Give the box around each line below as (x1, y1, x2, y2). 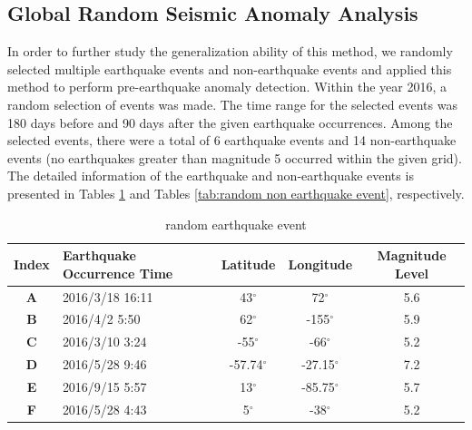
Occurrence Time (62, 263, 173, 282)
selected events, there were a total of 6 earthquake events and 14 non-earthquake (7, 131, 457, 150)
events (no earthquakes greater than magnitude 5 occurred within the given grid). (7, 148, 462, 167)
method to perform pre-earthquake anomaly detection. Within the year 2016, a (7, 77, 447, 96)
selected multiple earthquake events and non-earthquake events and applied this (7, 59, 452, 78)
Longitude (288, 254, 353, 273)
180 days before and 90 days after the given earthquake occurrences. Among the (7, 112, 453, 132)
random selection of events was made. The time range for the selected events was (7, 94, 457, 113)
